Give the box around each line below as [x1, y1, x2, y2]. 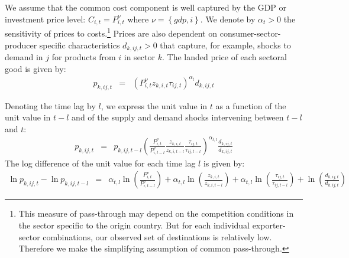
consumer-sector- [219, 27, 281, 39]
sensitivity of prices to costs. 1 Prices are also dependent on [5, 25, 218, 39]
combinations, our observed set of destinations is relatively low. [43, 230, 272, 243]
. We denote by [200, 12, 256, 25]
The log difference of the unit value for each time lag [5, 156, 196, 169]
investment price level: [5, 12, 86, 25]
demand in [5, 51, 43, 63]
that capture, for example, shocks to [160, 38, 291, 51]
